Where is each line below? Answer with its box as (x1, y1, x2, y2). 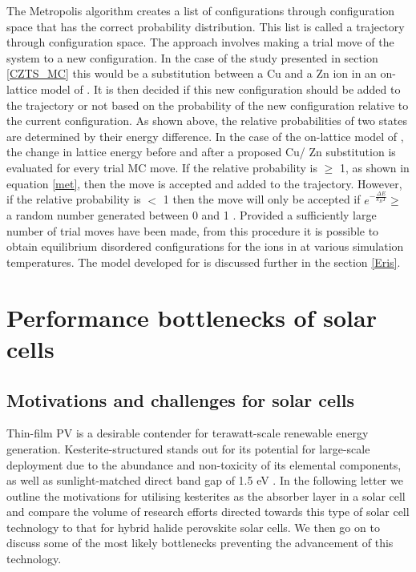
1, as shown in (339, 159, 410, 175)
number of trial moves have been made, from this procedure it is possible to (6, 222, 379, 239)
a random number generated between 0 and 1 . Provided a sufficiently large (6, 207, 377, 224)
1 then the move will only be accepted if (163, 191, 361, 207)
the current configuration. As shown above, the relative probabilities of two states (6, 112, 407, 129)
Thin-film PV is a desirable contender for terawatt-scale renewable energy (6, 425, 369, 441)
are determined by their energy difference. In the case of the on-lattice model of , (6, 127, 404, 144)
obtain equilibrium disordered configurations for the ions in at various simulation (6, 238, 404, 255)
